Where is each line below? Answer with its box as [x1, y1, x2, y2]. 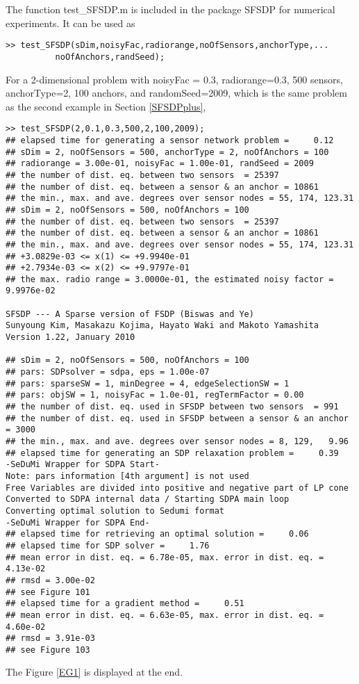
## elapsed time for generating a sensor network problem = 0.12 [6, 135, 334, 145]
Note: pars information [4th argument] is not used [6, 471, 249, 481]
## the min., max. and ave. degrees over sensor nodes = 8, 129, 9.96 [6, 437, 349, 446]
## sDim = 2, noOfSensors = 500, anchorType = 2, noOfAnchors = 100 [6, 147, 329, 157]
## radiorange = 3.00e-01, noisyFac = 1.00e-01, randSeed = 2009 [6, 158, 314, 169]
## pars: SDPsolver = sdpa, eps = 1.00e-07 [6, 367, 210, 377]
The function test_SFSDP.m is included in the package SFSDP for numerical [6, 2, 335, 16]
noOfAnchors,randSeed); [55, 51, 165, 62]
